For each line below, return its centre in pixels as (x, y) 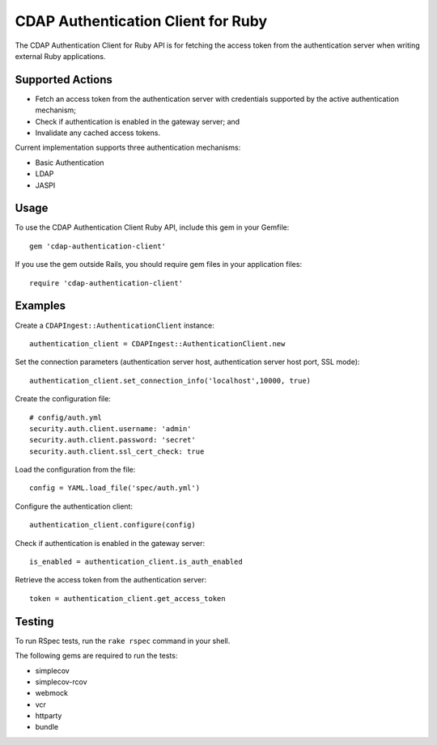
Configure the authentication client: (74, 506)
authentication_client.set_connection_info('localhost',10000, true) (170, 381)
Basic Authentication (70, 163)
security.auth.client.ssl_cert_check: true (117, 451)
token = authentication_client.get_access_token (127, 598)
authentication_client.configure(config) (112, 525)
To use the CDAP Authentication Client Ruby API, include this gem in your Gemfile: (152, 227)
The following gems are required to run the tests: (96, 656)
